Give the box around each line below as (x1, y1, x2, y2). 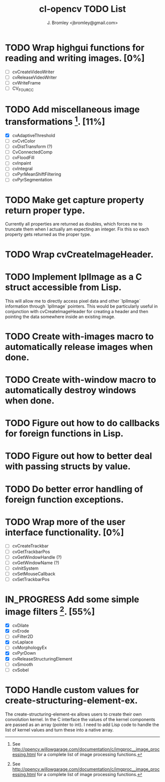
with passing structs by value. (5, 461, 131, 472)
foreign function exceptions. (5, 494, 124, 505)
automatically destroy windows (5, 384, 137, 396)
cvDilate (12, 623, 29, 629)
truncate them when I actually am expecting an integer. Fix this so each (5, 226, 149, 232)
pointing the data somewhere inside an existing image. (5, 314, 115, 319)
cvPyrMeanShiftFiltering (12, 171, 61, 177)
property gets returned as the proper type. (5, 232, 91, 237)
